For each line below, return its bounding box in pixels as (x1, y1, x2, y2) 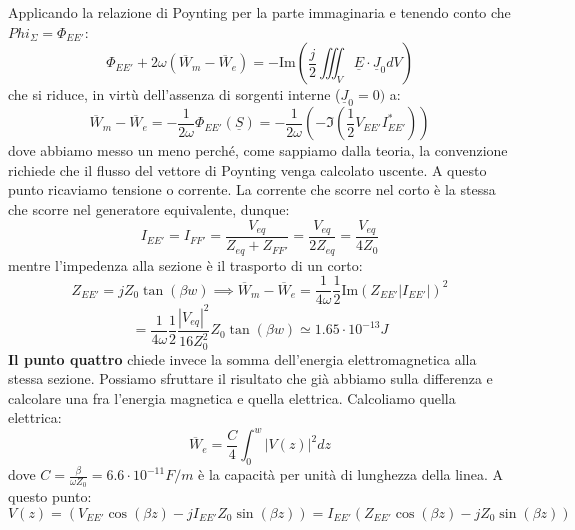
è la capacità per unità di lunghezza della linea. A (198, 464, 504, 485)
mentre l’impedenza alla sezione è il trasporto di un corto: (8, 254, 363, 275)
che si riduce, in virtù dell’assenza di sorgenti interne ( (8, 84, 341, 105)
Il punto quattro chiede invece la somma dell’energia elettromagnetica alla (8, 348, 477, 369)
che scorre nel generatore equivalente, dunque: (8, 198, 290, 219)
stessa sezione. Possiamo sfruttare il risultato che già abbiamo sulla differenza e (8, 368, 493, 389)
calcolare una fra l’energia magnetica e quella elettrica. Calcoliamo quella (8, 387, 456, 408)
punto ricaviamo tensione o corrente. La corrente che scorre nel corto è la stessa (8, 179, 496, 200)
